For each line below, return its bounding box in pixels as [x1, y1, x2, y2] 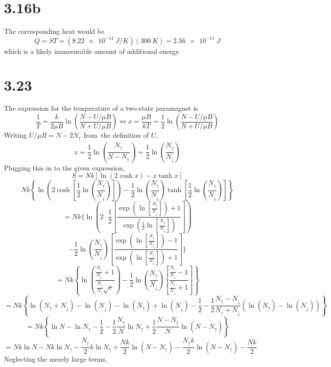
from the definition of [83, 130, 149, 140]
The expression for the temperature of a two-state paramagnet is [4, 103, 198, 113]
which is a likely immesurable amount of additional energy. [4, 46, 181, 56]
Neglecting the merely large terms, [4, 353, 107, 364]
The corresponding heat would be [4, 26, 105, 36]
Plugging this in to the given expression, [4, 162, 125, 172]
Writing [4, 130, 27, 140]
